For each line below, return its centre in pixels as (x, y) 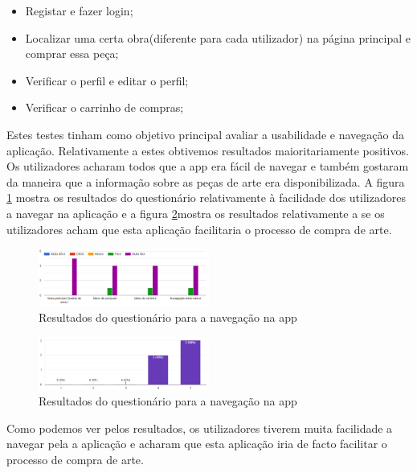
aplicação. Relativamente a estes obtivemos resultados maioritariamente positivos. (208, 150)
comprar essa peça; (72, 53)
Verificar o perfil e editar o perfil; (107, 80)
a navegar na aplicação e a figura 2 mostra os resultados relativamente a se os (196, 213)
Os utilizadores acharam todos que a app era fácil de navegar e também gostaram (208, 166)
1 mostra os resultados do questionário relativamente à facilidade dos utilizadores (206, 197)
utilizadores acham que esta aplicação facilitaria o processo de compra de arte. (199, 229)
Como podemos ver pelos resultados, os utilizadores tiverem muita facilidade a (200, 428)
